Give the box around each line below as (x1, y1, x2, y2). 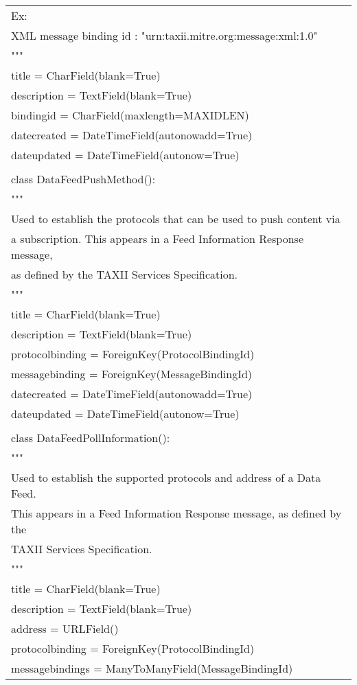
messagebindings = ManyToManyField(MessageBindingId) (11, 660, 293, 676)
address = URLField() (11, 620, 119, 636)
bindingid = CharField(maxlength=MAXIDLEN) (11, 107, 249, 123)
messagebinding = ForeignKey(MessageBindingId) (11, 366, 253, 382)
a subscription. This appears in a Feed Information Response (11, 231, 304, 246)
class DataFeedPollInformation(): (11, 430, 170, 445)
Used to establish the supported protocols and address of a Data (11, 469, 321, 485)
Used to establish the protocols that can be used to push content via (11, 211, 341, 227)
